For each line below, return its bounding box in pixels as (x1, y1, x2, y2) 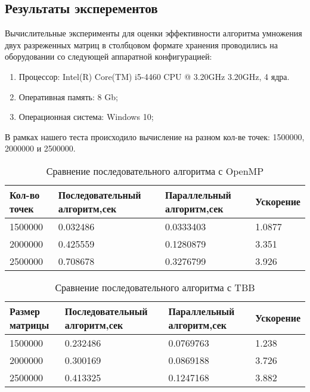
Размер (10, 304, 40, 318)
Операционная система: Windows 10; (18, 110, 154, 123)
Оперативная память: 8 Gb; (18, 90, 118, 103)
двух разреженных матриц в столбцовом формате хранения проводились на (5, 38, 278, 51)
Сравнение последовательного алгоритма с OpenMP (46, 163, 264, 178)
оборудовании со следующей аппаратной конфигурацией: (5, 50, 212, 63)
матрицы (10, 317, 49, 332)
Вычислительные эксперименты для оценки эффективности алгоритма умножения (5, 27, 302, 39)
